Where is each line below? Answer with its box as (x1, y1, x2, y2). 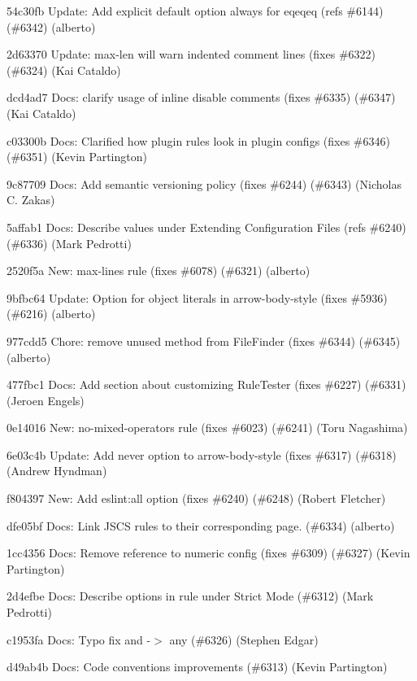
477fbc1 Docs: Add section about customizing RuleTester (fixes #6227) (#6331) (7, 376, 406, 393)
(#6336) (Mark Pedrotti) (7, 234, 132, 251)
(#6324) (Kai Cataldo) (7, 61, 121, 78)
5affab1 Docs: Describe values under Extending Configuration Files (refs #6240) (7, 218, 406, 235)
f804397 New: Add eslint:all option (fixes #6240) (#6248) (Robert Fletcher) (7, 490, 386, 507)
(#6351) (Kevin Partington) (7, 148, 147, 165)
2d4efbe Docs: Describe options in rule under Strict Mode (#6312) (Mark (7, 587, 374, 605)
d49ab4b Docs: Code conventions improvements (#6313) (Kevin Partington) (7, 658, 388, 675)
